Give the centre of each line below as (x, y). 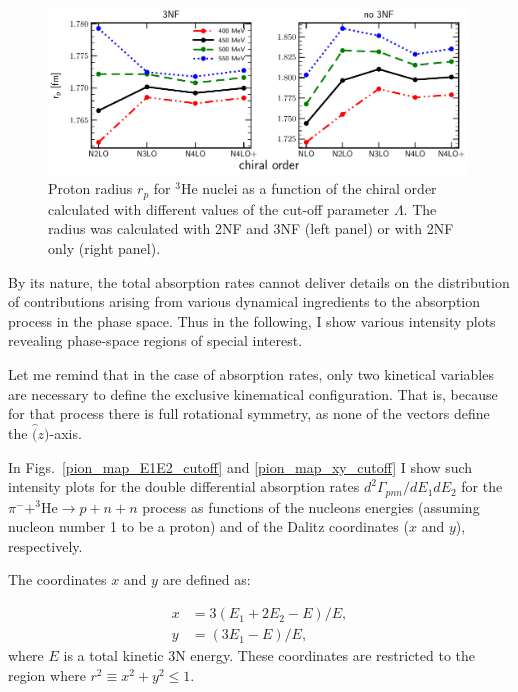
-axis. (65, 433)
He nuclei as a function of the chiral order (308, 188)
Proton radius (90, 188)
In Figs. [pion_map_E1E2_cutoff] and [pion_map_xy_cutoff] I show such (240, 466)
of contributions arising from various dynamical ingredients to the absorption (244, 301)
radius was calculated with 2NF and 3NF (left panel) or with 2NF (251, 228)
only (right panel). (104, 248)
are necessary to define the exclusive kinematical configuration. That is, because (253, 393)
